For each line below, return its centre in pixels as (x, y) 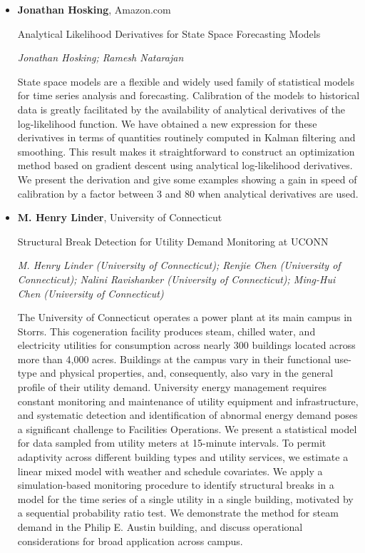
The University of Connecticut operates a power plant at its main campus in (185, 317)
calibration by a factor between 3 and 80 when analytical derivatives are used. (188, 193)
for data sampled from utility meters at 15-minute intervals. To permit (172, 443)
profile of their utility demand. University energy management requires (172, 387)
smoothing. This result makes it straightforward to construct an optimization (186, 151)
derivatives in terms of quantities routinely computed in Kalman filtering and (186, 137)
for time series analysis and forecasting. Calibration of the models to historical (189, 95)
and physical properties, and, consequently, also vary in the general (187, 373)
